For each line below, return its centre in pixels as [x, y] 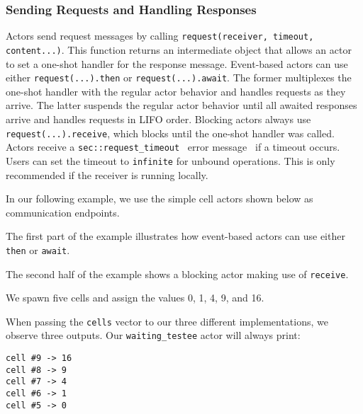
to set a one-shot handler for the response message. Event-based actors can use [177, 63]
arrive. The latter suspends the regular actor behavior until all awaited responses [181, 105]
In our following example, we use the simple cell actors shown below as [160, 199]
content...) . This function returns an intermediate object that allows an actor [179, 49]
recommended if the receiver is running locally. [107, 174]
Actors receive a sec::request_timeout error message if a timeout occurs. [173, 147]
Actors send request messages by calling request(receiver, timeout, [160, 36]
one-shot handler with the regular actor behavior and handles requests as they [176, 91]
